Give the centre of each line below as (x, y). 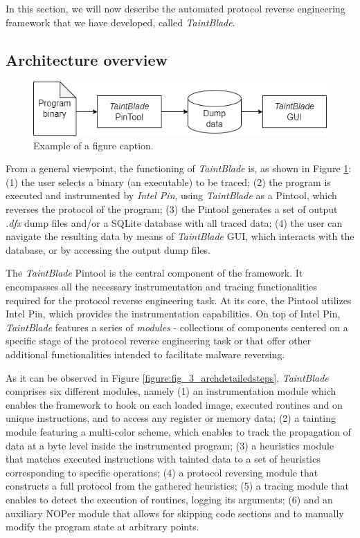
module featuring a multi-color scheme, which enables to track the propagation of (178, 431)
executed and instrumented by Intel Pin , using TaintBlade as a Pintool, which (171, 195)
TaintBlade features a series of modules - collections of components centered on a (177, 327)
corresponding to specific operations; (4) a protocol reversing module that (162, 472)
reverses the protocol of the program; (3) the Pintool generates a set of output (172, 209)
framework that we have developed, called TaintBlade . (120, 22)
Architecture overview (87, 59)
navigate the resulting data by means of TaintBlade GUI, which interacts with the (180, 236)
